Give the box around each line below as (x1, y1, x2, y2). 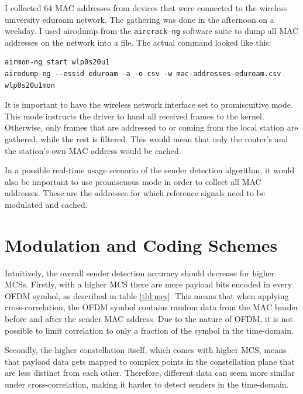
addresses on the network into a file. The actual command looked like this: (5, 36, 271, 48)
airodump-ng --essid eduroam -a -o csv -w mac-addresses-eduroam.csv (5, 70, 281, 78)
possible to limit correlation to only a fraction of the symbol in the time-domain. (5, 324, 294, 336)
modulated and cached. (5, 198, 88, 210)
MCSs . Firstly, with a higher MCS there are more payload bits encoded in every (5, 278, 292, 290)
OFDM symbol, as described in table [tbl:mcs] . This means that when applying (5, 289, 289, 302)
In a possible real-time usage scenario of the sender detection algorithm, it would (5, 164, 295, 176)
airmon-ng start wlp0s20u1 (5, 58, 109, 67)
